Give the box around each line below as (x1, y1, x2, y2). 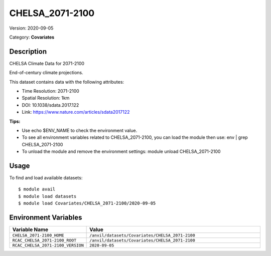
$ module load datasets (18, 193, 77, 199)
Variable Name (12, 226, 49, 233)
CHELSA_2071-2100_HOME (12, 233, 65, 238)
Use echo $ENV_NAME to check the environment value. (22, 127, 138, 133)
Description (9, 47, 47, 56)
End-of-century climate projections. (9, 70, 83, 76)
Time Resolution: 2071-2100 (22, 88, 80, 94)
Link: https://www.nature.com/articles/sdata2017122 (22, 109, 130, 115)
